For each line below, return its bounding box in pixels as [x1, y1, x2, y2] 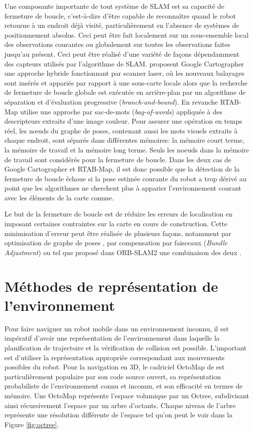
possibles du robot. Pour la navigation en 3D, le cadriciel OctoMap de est [4, 362, 225, 372]
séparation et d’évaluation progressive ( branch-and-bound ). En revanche [4, 96, 218, 107]
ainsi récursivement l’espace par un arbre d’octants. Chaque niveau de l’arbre [4, 400, 236, 410]
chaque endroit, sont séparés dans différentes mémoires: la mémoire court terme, [4, 135, 245, 145]
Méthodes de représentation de [4, 276, 218, 296]
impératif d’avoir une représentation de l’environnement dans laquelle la [4, 333, 220, 343]
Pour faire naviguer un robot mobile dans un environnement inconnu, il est [4, 323, 229, 333]
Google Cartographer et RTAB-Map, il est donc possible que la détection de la [4, 164, 240, 174]
